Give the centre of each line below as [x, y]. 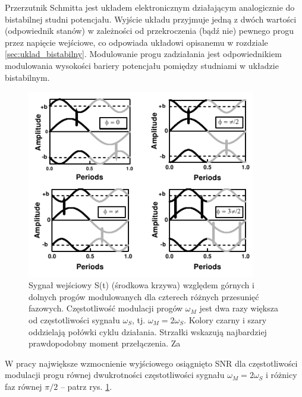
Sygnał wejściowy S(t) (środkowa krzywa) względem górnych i [141, 285]
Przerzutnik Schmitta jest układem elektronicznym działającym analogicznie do [150, 7]
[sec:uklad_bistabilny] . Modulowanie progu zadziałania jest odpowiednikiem [143, 54]
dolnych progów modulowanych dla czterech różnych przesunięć [144, 296]
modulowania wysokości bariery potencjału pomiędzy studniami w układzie [142, 65]
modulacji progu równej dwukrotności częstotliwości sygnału [115, 375]
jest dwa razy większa [239, 308]
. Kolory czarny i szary [225, 319]
